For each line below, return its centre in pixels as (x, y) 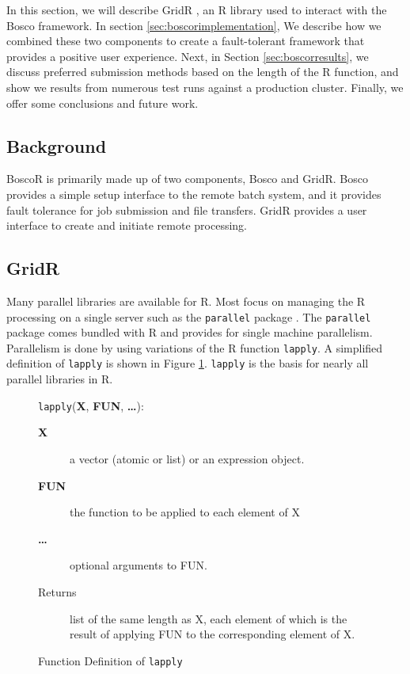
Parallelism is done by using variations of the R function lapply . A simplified (195, 347)
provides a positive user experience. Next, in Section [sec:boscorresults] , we (188, 56)
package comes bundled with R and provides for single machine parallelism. (190, 332)
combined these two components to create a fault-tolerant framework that (186, 41)
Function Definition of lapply (110, 660)
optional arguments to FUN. (139, 565)
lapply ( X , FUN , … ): (91, 405)
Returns (57, 591)
